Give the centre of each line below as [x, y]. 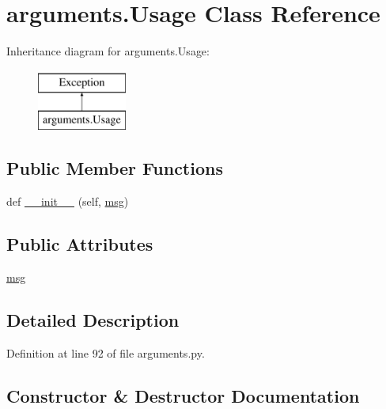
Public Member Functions [115, 168]
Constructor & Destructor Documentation [183, 395]
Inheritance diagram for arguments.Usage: [108, 51]
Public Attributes [80, 244]
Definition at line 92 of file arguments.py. [106, 352]
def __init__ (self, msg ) [68, 201]
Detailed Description [93, 319]
